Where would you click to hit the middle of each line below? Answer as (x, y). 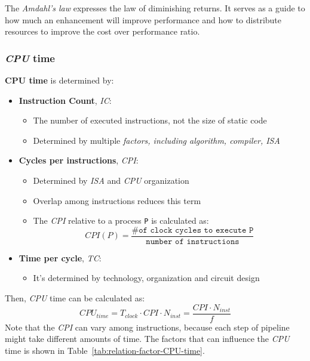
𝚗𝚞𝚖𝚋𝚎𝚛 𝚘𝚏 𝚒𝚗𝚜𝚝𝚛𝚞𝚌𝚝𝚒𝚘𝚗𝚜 (193, 241)
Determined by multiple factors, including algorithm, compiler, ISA (156, 140)
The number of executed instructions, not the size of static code (150, 120)
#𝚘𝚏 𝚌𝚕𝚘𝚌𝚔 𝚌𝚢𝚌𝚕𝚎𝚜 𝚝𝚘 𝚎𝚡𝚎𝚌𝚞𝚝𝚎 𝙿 (193, 230)
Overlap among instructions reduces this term (117, 200)
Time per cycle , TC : (60, 257)
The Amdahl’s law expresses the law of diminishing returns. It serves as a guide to (155, 8)
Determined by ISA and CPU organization (111, 180)
